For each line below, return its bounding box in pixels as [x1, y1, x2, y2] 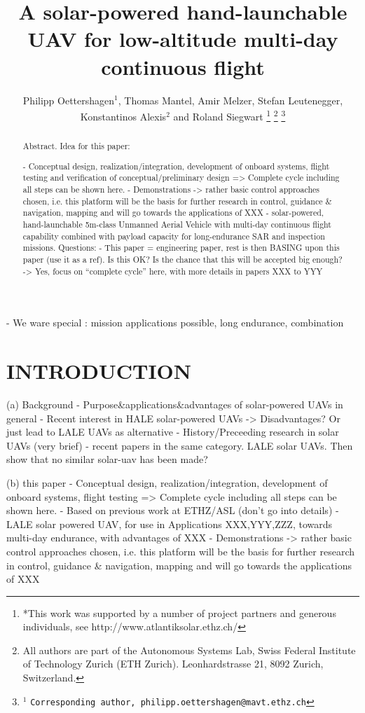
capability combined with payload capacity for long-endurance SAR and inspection [22, 230, 325, 242]
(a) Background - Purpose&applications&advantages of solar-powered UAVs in [6, 396, 343, 411]
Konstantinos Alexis [80, 109, 167, 123]
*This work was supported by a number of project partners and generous [22, 605, 336, 620]
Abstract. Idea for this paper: [22, 140, 130, 152]
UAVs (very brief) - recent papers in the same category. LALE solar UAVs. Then [6, 438, 353, 452]
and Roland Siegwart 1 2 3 [173, 107, 286, 123]
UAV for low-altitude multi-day [27, 25, 338, 53]
